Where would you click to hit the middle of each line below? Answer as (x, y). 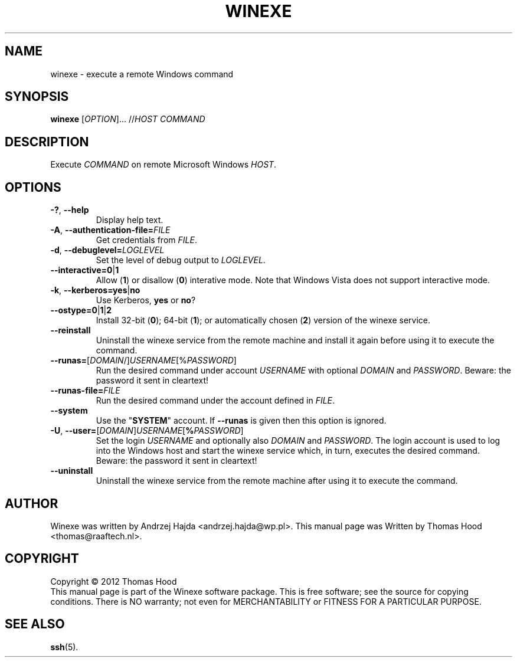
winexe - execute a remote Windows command (142, 74)
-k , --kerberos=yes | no (95, 290)
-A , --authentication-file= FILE (110, 230)
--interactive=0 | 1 (85, 270)
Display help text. (130, 220)
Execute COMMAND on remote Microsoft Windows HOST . (163, 165)
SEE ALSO (35, 624)
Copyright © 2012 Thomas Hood (114, 581)
